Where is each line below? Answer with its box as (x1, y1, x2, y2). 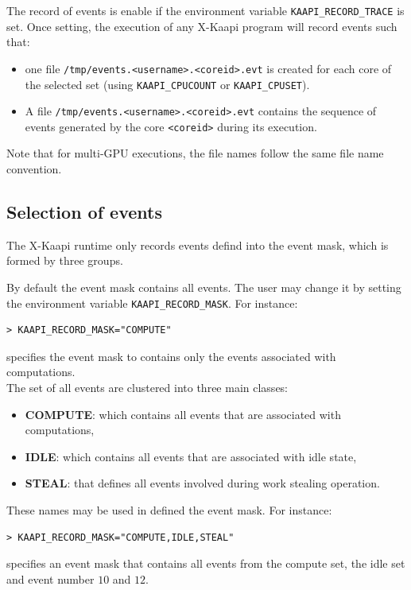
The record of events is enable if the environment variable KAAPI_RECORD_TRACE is (6, 2, 405, 18)
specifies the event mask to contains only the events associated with (6, 347, 336, 364)
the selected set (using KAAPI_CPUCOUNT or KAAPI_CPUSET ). (25, 76, 310, 92)
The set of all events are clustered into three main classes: (6, 379, 289, 396)
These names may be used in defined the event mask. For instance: (6, 502, 332, 518)
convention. (6, 161, 62, 177)
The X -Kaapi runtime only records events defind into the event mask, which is (6, 236, 389, 253)
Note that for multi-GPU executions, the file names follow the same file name (6, 145, 384, 161)
